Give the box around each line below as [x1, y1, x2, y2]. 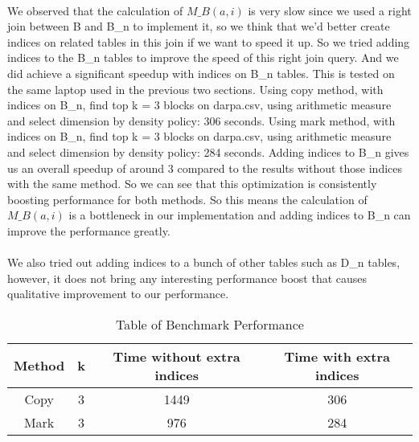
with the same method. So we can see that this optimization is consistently [7, 175, 377, 192]
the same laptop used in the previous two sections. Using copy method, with [7, 80, 384, 97]
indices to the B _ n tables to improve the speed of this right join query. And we [7, 49, 399, 66]
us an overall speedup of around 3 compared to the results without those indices [7, 159, 403, 176]
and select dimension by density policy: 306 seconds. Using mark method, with [7, 112, 396, 129]
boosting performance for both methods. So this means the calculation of [7, 190, 368, 207]
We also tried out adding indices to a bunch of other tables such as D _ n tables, [7, 254, 401, 271]
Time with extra [284, 346, 390, 366]
